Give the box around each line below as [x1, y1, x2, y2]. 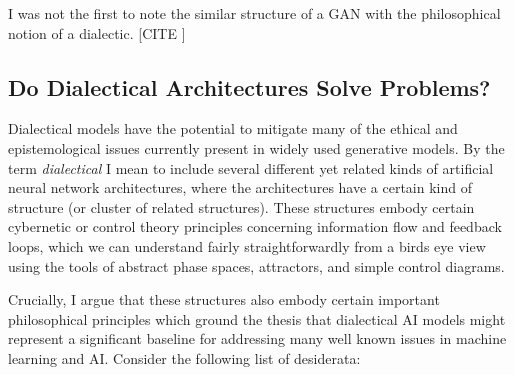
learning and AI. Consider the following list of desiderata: [8, 347, 361, 368]
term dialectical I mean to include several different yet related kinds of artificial [8, 157, 494, 178]
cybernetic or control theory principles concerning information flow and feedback [8, 216, 502, 237]
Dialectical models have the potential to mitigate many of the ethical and [8, 118, 458, 139]
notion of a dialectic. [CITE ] [8, 22, 186, 43]
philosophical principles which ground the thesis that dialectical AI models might [8, 308, 506, 329]
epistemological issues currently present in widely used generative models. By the [8, 137, 505, 158]
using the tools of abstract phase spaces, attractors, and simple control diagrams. [8, 255, 505, 276]
